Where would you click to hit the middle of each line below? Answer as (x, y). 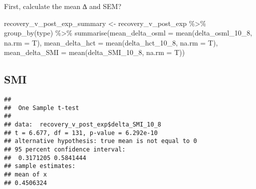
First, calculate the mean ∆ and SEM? (63, 6)
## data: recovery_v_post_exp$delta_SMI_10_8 (83, 125)
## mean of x (25, 175)
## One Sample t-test (42, 108)
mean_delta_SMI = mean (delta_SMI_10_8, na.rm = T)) (95, 52)
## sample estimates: (40, 166)
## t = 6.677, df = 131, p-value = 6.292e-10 (81, 133)
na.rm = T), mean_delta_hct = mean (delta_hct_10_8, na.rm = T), (111, 42)
